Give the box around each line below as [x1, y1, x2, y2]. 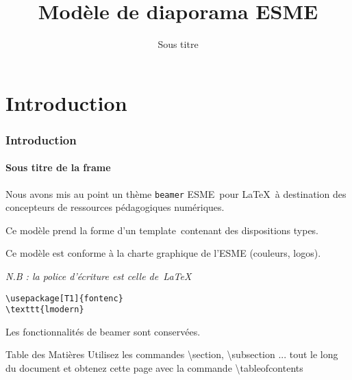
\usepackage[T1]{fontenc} [5, 293, 123, 303]
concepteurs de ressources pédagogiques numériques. [5, 200, 225, 214]
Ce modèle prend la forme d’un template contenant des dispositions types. [5, 223, 319, 237]
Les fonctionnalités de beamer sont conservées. [5, 324, 201, 338]
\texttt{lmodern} [5, 305, 84, 315]
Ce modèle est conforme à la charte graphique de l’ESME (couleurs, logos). [5, 246, 321, 260]
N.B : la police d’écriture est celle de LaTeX [5, 268, 192, 283]
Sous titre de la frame [5, 160, 111, 175]
